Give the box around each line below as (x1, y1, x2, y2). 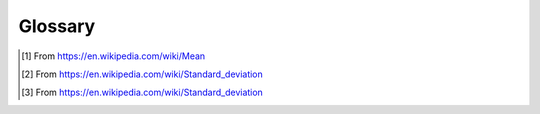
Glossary (18, 15, 96, 37)
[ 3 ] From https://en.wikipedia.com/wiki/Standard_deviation (21, 86, 264, 99)
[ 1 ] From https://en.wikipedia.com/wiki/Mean (21, 50, 206, 62)
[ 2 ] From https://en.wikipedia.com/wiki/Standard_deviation (21, 68, 264, 80)
